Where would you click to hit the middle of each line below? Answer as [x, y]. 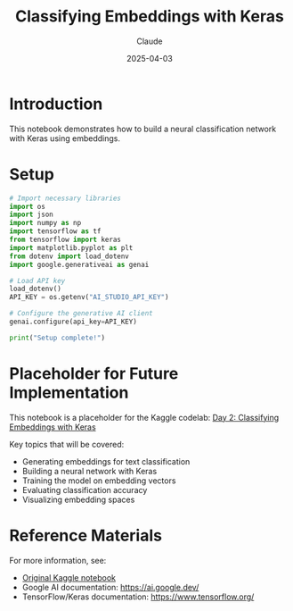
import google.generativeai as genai [79, 264]
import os [28, 206]
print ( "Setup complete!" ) [57, 338]
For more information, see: [58, 560]
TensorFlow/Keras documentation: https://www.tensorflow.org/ [138, 597]
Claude [150, 41]
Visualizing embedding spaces [78, 499]
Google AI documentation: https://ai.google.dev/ [110, 587]
